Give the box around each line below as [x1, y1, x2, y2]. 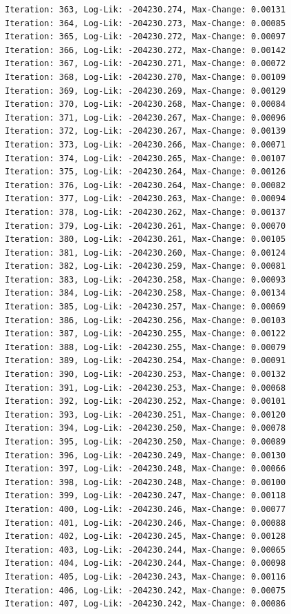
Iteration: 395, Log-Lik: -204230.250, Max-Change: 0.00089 [5, 437, 286, 447]
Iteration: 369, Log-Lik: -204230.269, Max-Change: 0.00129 [5, 85, 286, 96]
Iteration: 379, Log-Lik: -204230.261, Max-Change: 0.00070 [5, 221, 286, 231]
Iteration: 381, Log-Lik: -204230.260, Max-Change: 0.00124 [5, 247, 286, 258]
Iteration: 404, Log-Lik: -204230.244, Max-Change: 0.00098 [5, 558, 286, 569]
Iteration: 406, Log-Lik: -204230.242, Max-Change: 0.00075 [5, 585, 286, 595]
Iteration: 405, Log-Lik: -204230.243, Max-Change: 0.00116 [5, 571, 286, 582]
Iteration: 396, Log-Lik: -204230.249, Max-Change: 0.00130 [5, 450, 286, 460]
